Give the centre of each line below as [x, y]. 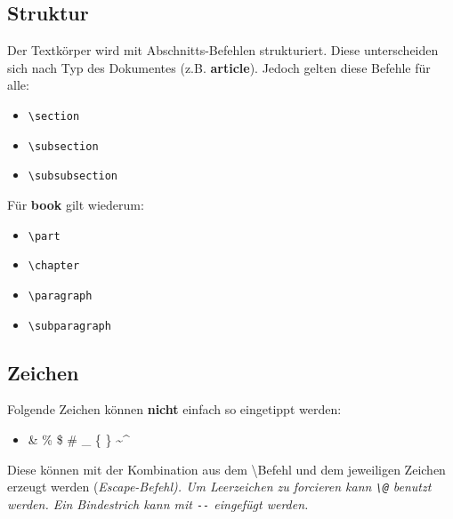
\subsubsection [73, 176]
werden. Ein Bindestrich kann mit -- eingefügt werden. [158, 503]
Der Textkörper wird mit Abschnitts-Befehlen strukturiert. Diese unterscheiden [223, 50]
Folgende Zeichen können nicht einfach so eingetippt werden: [174, 409]
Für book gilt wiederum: [76, 204]
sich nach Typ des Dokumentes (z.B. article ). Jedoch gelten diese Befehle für [219, 67]
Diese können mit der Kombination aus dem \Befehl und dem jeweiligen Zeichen [226, 469]
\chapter [54, 266]
